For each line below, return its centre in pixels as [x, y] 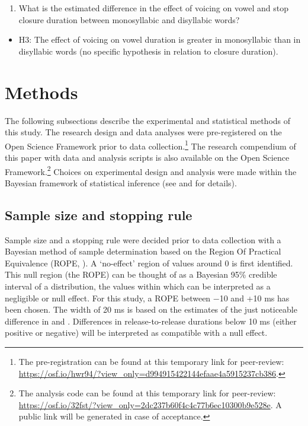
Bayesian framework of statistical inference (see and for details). [121, 182]
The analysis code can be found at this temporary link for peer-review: [147, 393]
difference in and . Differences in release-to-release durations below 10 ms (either [151, 321]
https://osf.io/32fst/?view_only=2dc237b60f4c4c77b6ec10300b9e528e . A [150, 404]
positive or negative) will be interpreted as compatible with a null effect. [136, 333]
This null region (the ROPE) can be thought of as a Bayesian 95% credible [141, 274]
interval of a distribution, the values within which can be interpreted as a [138, 286]
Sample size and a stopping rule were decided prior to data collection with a [143, 239]
